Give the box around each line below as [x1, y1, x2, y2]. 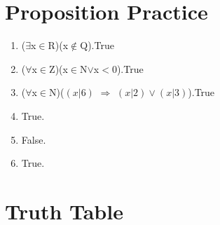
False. [21, 132, 46, 146]
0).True [111, 61, 144, 76]
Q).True [80, 38, 114, 53]
